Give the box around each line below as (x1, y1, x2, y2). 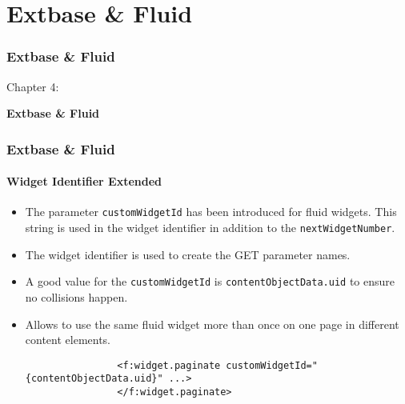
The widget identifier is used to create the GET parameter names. (25, 246, 351, 262)
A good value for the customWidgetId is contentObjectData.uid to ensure (25, 273, 395, 290)
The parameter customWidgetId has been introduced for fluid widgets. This (25, 203, 397, 220)
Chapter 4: (6, 78, 59, 94)
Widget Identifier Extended (6, 173, 162, 190)
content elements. (25, 331, 111, 348)
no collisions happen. (25, 288, 128, 305)
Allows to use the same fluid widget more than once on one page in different (25, 315, 399, 332)
